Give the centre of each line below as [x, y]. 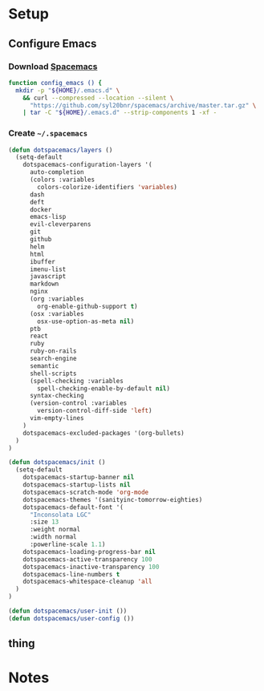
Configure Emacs [53, 44]
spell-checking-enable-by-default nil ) [104, 388]
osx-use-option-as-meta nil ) [86, 321]
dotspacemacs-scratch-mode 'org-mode [86, 492]
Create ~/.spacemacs [48, 133]
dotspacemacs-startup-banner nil [79, 478]
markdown [44, 284]
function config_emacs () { [55, 83]
